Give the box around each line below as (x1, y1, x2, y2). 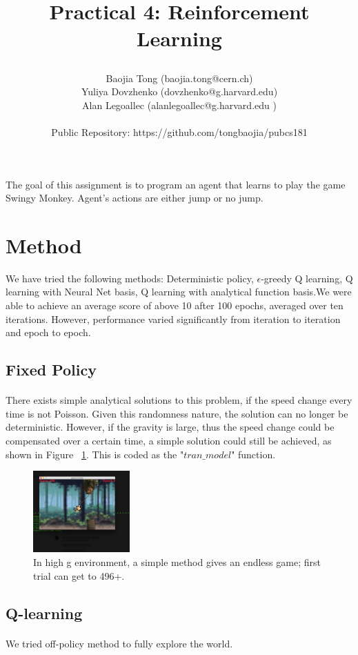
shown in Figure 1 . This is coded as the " (6, 447, 184, 461)
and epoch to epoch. (6, 325, 91, 340)
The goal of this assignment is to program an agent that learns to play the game (6, 177, 346, 191)
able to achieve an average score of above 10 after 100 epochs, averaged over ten (6, 298, 344, 313)
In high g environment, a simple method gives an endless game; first (33, 555, 321, 569)
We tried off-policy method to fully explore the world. (6, 636, 233, 650)
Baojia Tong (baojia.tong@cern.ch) (106, 70, 253, 85)
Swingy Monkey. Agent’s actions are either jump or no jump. (6, 190, 263, 205)
